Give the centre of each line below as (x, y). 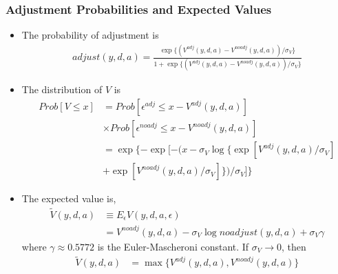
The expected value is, (69, 198)
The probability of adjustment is (90, 35)
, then (294, 246)
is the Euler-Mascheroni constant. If (173, 246)
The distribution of (62, 89)
